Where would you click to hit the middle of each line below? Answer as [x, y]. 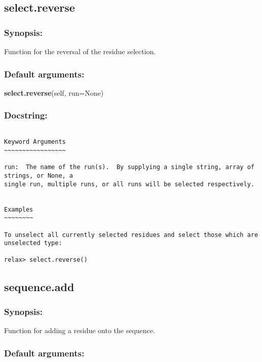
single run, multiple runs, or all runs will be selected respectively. [129, 184]
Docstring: [26, 115]
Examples [19, 209]
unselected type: [33, 243]
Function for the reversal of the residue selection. [80, 51]
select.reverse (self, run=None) [54, 92]
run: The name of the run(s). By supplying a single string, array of [129, 167]
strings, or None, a [39, 175]
